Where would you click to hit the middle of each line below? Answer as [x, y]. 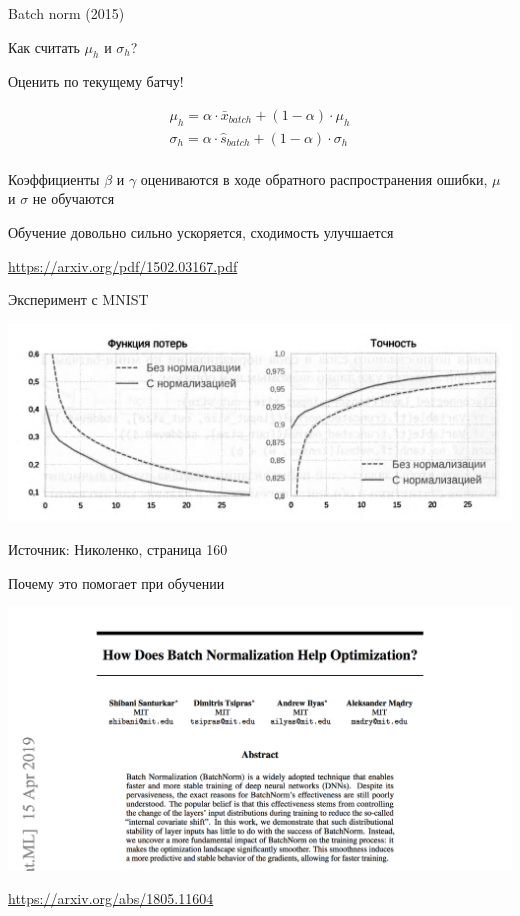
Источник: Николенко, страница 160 [118, 549]
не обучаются [73, 198]
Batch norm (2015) [66, 13]
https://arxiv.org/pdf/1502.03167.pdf [123, 265]
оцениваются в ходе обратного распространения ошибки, [314, 178]
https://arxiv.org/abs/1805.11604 [111, 898]
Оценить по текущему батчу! [96, 81]
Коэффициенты [54, 178]
